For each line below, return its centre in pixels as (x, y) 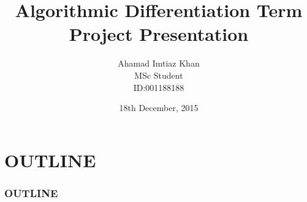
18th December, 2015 (159, 108)
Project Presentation (159, 34)
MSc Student (159, 75)
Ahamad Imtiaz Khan (159, 63)
